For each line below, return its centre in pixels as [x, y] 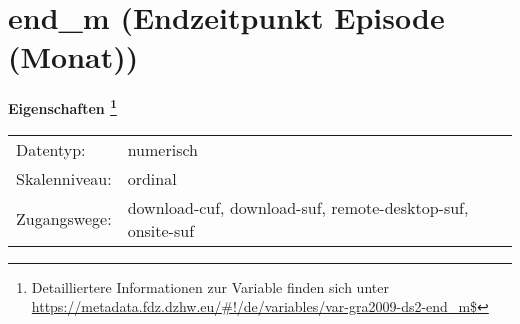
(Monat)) [73, 56]
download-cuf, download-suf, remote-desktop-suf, [298, 207]
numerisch [162, 149]
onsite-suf [161, 230]
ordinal [152, 178]
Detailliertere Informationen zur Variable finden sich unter [210, 286]
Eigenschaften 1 [62, 106]
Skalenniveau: [64, 178]
